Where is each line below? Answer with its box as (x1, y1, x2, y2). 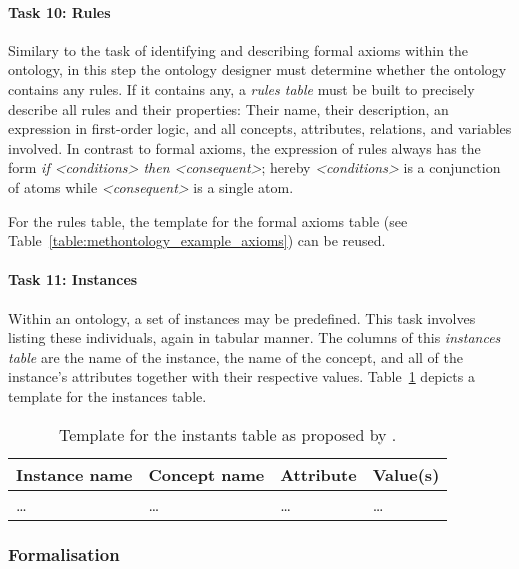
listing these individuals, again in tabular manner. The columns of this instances (8, 327, 501, 348)
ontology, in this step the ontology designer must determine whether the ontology (8, 59, 507, 80)
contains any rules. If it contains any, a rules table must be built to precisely (8, 78, 475, 99)
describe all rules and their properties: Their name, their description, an (8, 98, 449, 119)
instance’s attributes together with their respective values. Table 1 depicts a (8, 366, 475, 387)
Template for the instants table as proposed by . (58, 422, 397, 446)
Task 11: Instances (8, 269, 138, 290)
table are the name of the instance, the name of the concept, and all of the (8, 346, 463, 367)
